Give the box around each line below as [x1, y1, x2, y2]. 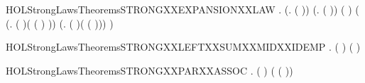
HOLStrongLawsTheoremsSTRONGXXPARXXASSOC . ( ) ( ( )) [6, 63, 293, 77]
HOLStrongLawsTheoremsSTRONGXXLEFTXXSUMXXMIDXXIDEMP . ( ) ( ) [6, 39, 361, 54]
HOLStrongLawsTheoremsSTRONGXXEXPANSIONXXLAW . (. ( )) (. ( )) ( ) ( [6, 2, 359, 16]
